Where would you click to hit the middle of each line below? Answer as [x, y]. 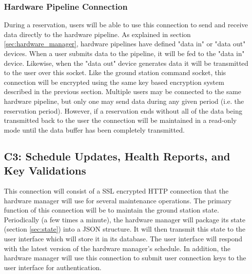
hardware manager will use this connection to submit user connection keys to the [125, 258]
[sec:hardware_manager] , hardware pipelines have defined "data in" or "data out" [125, 44]
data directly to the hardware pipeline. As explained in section [97, 34]
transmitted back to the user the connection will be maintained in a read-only [120, 120]
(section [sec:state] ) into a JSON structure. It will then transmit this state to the [125, 229]
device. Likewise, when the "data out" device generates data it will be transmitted [126, 63]
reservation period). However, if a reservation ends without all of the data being [123, 110]
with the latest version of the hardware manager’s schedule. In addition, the [117, 248]
